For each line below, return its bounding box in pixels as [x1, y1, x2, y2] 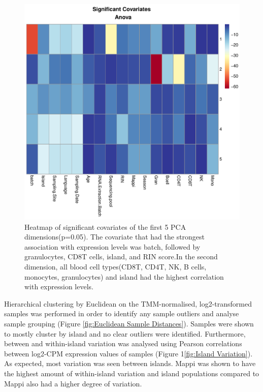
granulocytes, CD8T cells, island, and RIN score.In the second [24, 251, 218, 262]
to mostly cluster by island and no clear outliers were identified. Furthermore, [4, 328, 246, 339]
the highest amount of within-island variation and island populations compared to [4, 368, 259, 378]
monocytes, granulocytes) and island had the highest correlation [24, 271, 224, 282]
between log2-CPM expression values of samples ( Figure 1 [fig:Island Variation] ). [4, 348, 253, 358]
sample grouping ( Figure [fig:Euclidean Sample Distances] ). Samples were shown [4, 318, 254, 328]
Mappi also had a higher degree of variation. [4, 378, 142, 388]
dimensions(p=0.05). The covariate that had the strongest [24, 231, 205, 242]
